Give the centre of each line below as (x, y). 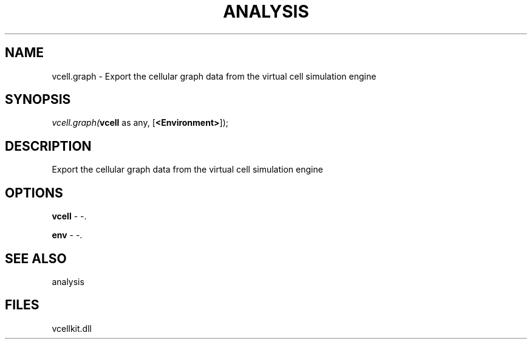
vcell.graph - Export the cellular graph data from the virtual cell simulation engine (214, 76)
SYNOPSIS (38, 100)
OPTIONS (34, 193)
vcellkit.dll (72, 328)
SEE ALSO (36, 258)
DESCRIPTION (48, 146)
